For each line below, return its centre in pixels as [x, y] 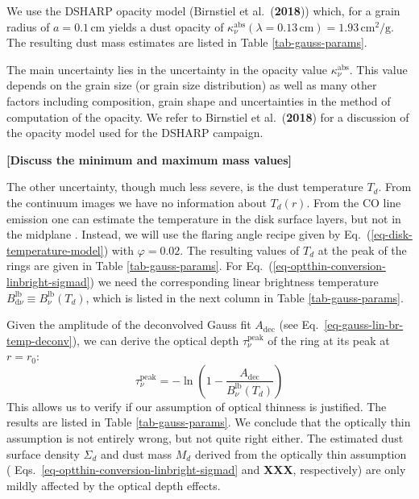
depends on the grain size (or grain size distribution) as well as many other [192, 85]
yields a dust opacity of [166, 26]
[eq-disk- [392, 234]
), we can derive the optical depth [156, 340]
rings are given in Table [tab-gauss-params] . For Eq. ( [140, 266]
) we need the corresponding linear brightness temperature [234, 281]
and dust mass [136, 453]
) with [118, 249]
